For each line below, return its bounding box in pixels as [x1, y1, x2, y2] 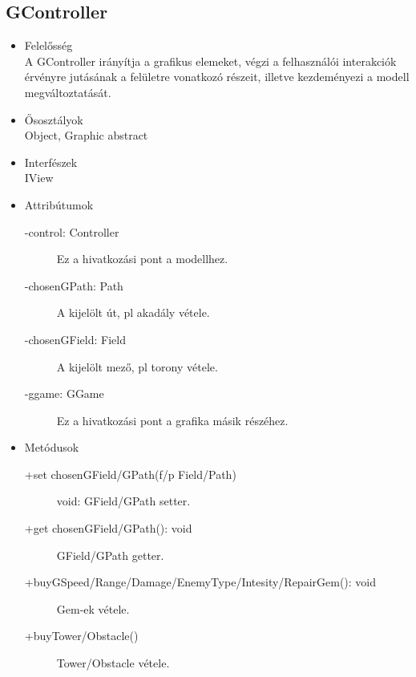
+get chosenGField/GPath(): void [24, 520, 192, 537]
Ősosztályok [24, 111, 83, 128]
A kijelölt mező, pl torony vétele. [56, 358, 218, 375]
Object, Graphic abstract [24, 127, 148, 144]
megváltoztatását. [24, 83, 111, 100]
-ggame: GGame [24, 385, 104, 402]
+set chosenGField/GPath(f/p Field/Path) [24, 465, 236, 482]
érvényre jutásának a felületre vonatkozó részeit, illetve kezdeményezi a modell [24, 68, 410, 85]
